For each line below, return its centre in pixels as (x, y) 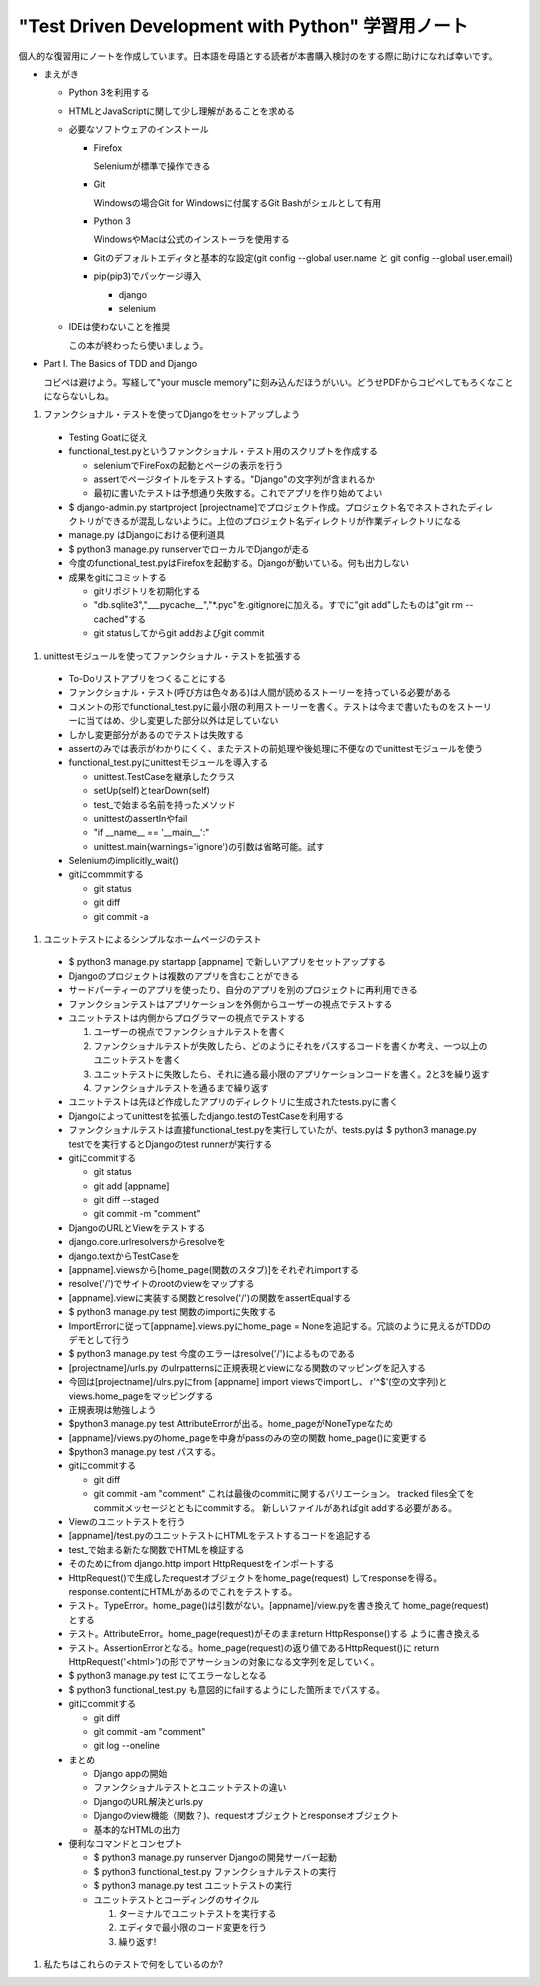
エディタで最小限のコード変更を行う (193, 1927)
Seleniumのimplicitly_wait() (123, 861)
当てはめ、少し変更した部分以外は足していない (182, 721)
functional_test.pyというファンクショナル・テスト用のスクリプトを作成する (223, 451)
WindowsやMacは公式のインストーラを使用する (191, 239)
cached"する (120, 619)
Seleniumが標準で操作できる (152, 166)
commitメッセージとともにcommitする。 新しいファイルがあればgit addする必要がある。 (275, 1507)
